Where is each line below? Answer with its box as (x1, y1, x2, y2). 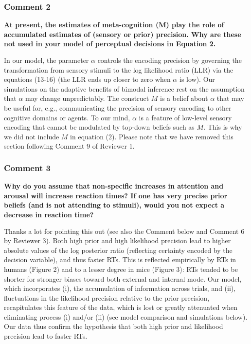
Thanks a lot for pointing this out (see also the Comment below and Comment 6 (4, 226, 245, 236)
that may (216, 93, 244, 103)
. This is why (203, 122, 242, 132)
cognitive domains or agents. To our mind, (4, 112, 130, 122)
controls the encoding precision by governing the (97, 55, 242, 65)
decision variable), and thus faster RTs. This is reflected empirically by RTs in (4, 254, 236, 265)
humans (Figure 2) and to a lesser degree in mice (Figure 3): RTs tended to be (4, 264, 238, 274)
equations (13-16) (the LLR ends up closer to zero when (4, 74, 171, 84)
